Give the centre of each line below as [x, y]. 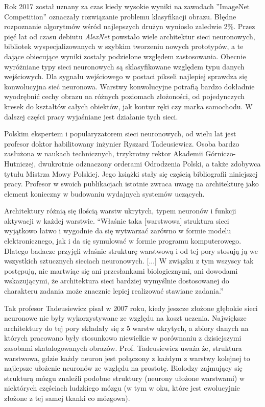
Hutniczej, [20, 163]
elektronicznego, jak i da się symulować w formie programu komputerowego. [123, 241]
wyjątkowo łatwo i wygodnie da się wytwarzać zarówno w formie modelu [118, 231]
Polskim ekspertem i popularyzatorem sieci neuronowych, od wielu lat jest [120, 134]
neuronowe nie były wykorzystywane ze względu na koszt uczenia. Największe [125, 318]
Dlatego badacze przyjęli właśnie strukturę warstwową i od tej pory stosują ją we [131, 250]
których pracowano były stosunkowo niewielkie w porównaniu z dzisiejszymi [123, 338]
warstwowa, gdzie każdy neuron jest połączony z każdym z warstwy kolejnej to [127, 358]
